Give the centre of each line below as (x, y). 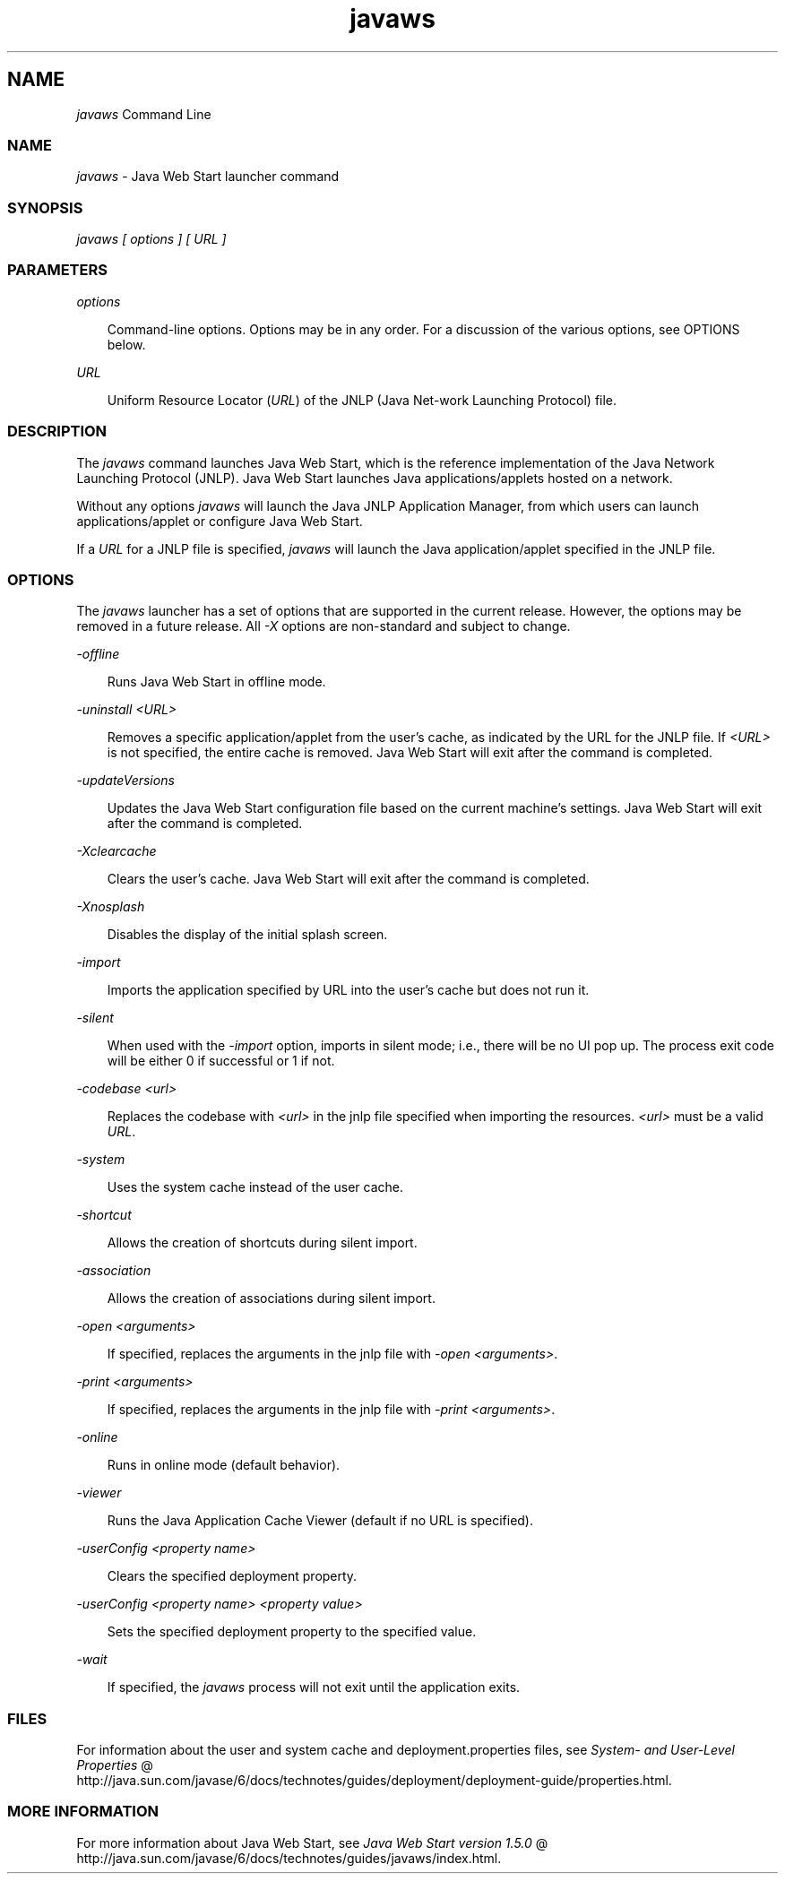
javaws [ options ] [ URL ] (151, 239)
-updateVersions (125, 781)
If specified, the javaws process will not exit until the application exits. (314, 1687)
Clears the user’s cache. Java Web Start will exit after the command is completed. (348, 879)
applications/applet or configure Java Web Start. (220, 521)
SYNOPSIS (45, 207)
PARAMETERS (57, 270)
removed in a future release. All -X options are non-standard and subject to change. (323, 626)
